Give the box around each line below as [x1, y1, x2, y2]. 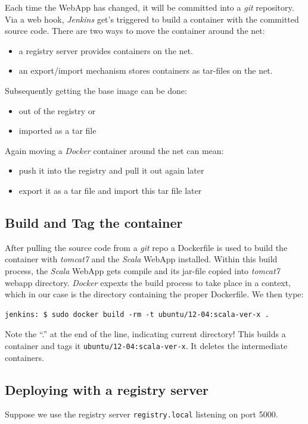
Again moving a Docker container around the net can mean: [5, 144, 224, 156]
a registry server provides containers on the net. [18, 44, 193, 56]
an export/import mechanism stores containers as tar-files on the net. [18, 64, 273, 77]
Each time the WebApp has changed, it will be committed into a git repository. [5, 1, 294, 13]
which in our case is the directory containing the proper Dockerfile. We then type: [5, 288, 304, 300]
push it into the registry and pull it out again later [18, 164, 204, 177]
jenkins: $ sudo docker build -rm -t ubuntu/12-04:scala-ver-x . [5, 310, 269, 319]
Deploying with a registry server [5, 380, 209, 398]
